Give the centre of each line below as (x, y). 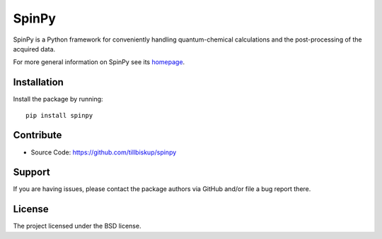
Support (31, 172)
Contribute (37, 135)
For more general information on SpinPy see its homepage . (99, 62)
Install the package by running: (58, 99)
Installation (38, 82)
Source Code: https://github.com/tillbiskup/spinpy (104, 152)
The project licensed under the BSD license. (77, 226)
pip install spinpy (59, 115)
